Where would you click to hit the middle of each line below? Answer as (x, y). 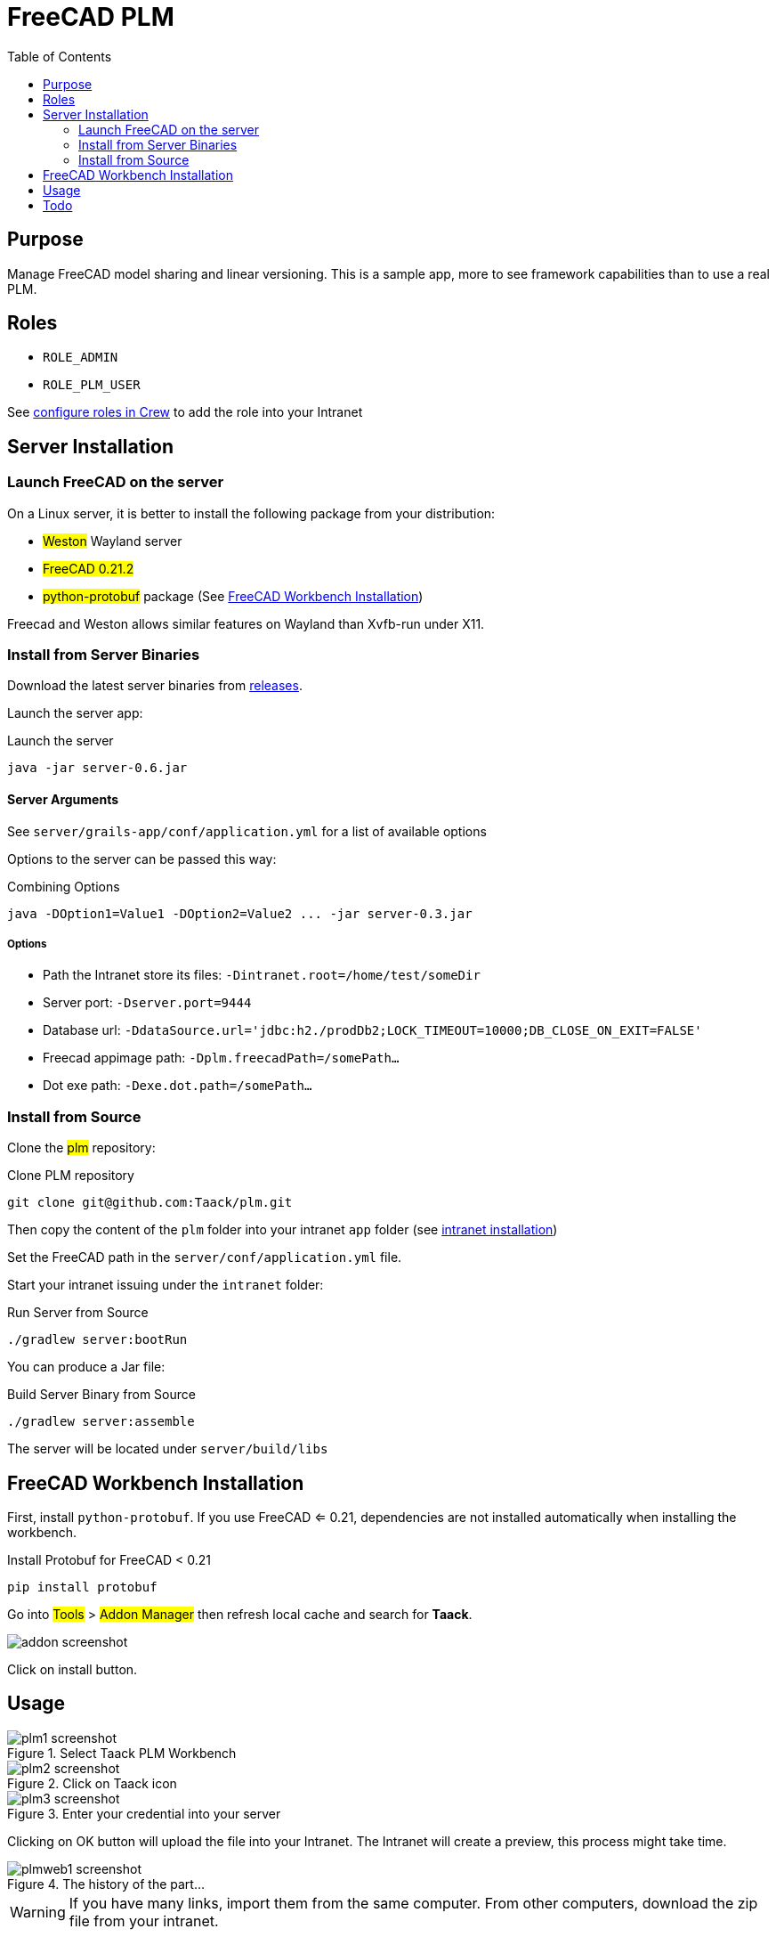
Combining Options (64, 886)
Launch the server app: (75, 713)
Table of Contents (60, 56)
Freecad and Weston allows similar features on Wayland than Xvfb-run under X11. (246, 623)
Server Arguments (63, 800)
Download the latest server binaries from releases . (155, 686)
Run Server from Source (78, 1313)
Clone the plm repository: (81, 1148)
